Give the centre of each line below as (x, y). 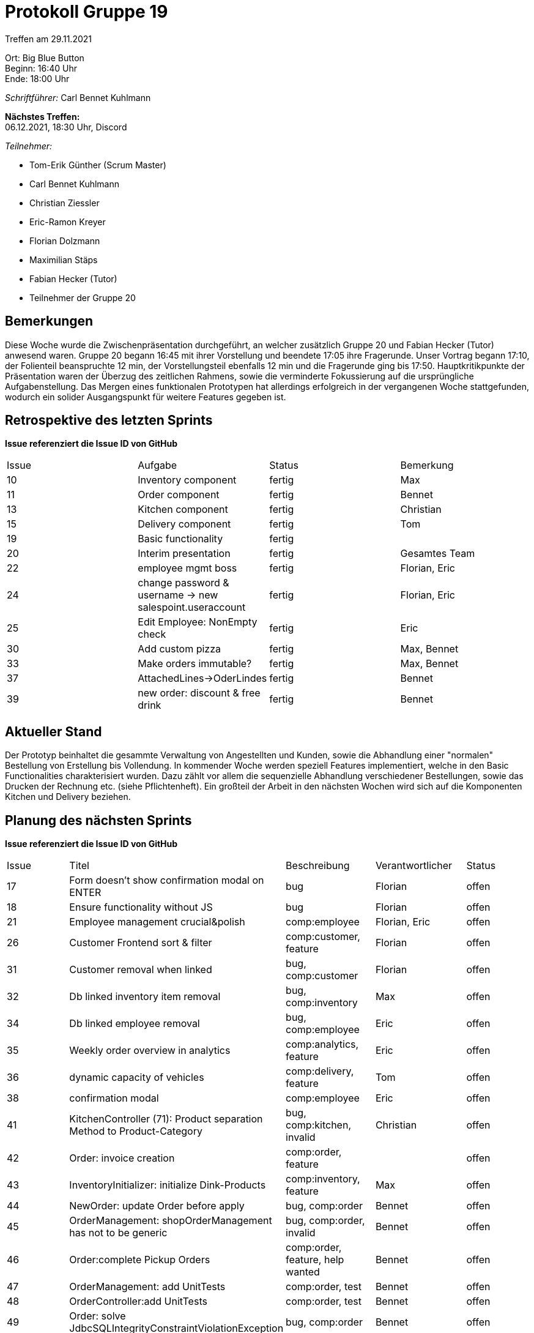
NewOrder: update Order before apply (157, 1206)
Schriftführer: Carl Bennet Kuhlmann (78, 97)
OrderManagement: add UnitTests (147, 1287)
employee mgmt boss (187, 568)
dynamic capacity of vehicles (137, 1077)
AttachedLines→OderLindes (202, 678)
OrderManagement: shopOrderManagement (171, 1221)
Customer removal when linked (141, 970)
